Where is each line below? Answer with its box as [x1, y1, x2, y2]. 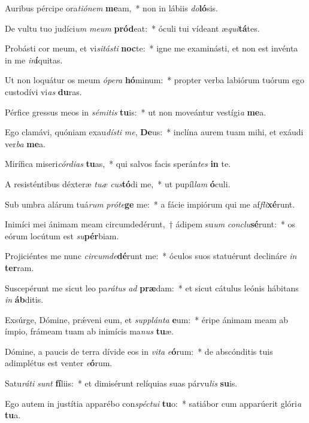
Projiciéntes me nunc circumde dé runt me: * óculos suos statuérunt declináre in [5, 249, 297, 262]
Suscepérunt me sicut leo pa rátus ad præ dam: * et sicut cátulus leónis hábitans [5, 281, 299, 294]
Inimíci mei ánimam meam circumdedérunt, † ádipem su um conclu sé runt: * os [5, 218, 296, 230]
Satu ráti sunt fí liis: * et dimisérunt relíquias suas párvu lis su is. [5, 377, 238, 389]
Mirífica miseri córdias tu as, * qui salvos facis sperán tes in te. [5, 157, 231, 170]
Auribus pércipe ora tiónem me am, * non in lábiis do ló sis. [5, 2, 218, 14]
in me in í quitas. [5, 53, 63, 66]
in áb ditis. [5, 293, 44, 306]
